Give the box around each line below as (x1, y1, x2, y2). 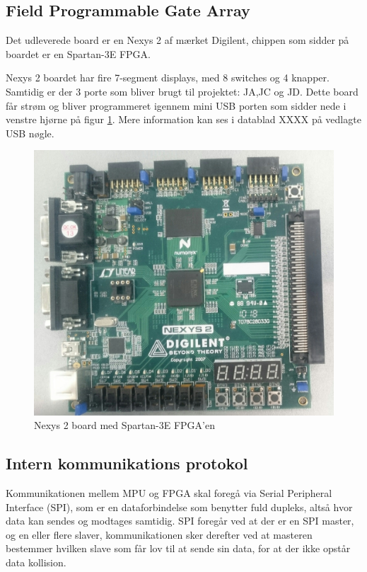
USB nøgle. (6, 125, 54, 140)
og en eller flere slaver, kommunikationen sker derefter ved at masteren (6, 527, 313, 542)
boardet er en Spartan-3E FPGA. (6, 46, 151, 61)
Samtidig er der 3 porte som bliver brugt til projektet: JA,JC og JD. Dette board (6, 84, 359, 98)
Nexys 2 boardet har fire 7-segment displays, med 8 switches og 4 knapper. (6, 70, 330, 85)
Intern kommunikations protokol (6, 452, 248, 474)
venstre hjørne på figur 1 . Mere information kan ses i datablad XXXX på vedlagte (6, 112, 361, 127)
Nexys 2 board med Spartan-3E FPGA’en (34, 418, 215, 433)
